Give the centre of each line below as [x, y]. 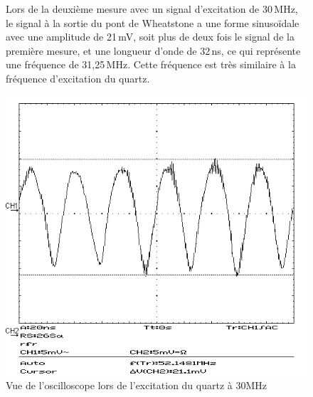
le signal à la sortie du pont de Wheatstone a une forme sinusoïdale [153, 22]
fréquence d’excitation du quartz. [78, 78]
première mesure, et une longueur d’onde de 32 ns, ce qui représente [153, 50]
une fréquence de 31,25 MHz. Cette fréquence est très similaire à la [151, 64]
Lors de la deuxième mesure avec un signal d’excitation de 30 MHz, [152, 9]
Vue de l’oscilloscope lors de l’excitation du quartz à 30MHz [137, 385]
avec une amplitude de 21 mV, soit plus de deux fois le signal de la [150, 37]
